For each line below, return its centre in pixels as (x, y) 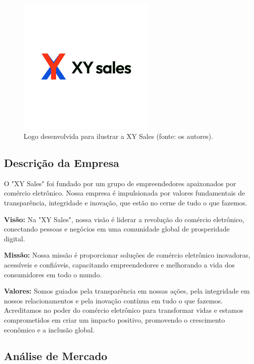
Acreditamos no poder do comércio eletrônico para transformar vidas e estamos (124, 310)
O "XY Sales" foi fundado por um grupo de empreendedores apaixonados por (120, 183)
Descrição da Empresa (62, 162)
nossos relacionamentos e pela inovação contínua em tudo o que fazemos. (113, 300)
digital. (15, 238)
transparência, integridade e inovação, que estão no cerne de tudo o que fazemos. (126, 202)
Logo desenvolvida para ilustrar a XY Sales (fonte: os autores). (118, 136)
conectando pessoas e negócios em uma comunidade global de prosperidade (117, 229)
